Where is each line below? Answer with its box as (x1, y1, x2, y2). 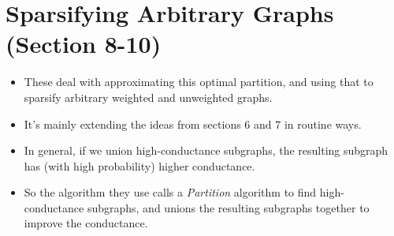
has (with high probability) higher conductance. (24, 157, 255, 174)
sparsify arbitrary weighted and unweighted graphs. (24, 88, 273, 105)
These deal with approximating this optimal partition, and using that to (24, 73, 374, 90)
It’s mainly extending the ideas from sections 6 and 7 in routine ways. (24, 115, 362, 132)
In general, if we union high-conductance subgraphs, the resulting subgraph (24, 142, 388, 159)
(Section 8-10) (6, 28, 162, 60)
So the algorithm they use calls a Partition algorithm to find (24, 184, 317, 200)
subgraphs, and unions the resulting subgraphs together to (87, 199, 370, 215)
